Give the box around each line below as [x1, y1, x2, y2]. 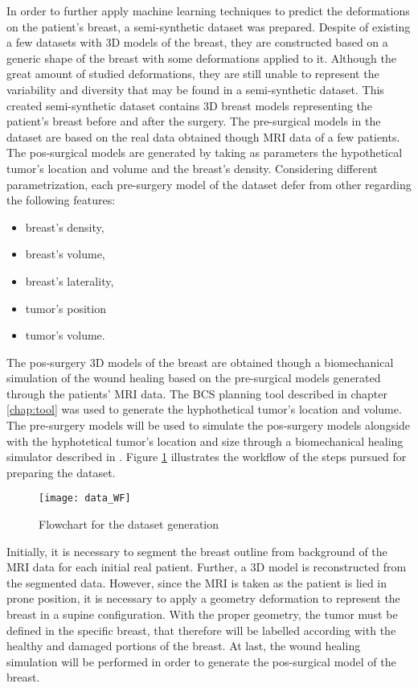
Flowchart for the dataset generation [39, 516, 219, 533]
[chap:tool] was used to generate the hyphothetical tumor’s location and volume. [6, 401, 402, 418]
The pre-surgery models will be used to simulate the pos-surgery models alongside [6, 417, 411, 434]
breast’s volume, [25, 245, 105, 262]
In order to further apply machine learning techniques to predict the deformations [6, 2, 410, 19]
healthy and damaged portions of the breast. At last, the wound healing [6, 637, 361, 654]
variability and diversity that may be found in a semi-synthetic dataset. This [6, 80, 384, 97]
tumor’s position [25, 299, 106, 316]
